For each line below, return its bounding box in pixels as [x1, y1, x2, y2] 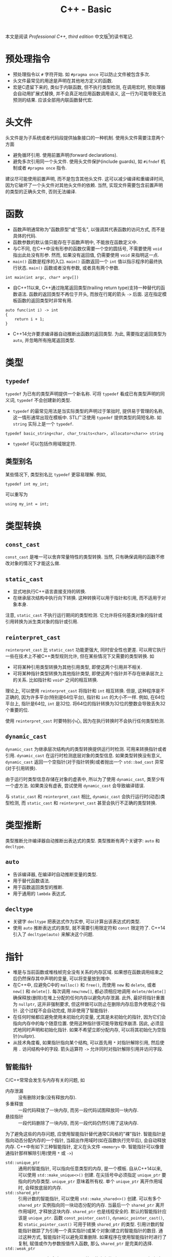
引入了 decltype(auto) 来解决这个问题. [12, 931, 94, 938]
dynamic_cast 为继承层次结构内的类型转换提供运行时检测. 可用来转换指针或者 [5, 746, 167, 752]
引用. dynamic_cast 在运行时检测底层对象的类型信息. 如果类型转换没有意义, [5, 752, 162, 758]
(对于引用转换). [5, 765, 37, 771]
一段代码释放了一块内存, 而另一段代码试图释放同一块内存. [18, 1107, 139, 1113]
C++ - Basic [60, 4, 112, 15]
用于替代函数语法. [12, 878, 50, 884]
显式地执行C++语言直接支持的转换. [12, 589, 87, 595]
